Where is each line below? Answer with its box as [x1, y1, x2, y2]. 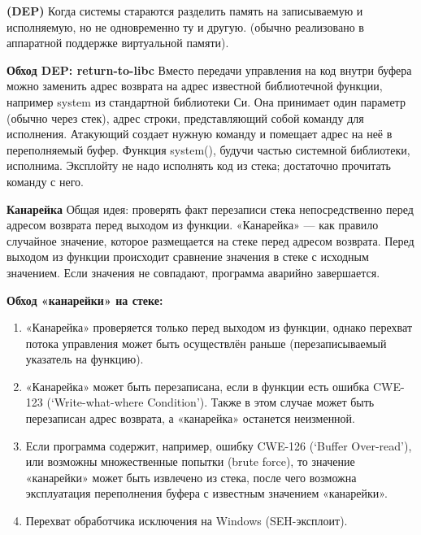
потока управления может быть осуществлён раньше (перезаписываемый [25, 334, 387, 351]
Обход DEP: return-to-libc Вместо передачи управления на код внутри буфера [7, 61, 412, 78]
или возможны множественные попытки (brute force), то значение [25, 453, 355, 470]
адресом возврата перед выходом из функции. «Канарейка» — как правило [7, 216, 379, 233]
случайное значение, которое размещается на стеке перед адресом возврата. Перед [7, 232, 414, 249]
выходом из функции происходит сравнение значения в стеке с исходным [7, 248, 369, 265]
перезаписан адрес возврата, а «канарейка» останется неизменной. [25, 410, 355, 427]
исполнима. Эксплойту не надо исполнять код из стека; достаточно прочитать [7, 157, 391, 174]
